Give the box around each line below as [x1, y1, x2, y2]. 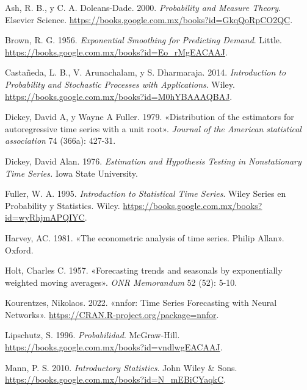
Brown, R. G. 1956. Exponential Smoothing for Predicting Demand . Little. [5, 34, 282, 46]
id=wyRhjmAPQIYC [5, 211, 85, 224]
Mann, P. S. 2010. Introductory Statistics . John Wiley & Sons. [5, 361, 237, 374]
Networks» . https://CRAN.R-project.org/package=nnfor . [5, 308, 219, 321]
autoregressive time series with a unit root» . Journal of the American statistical [5, 122, 302, 135]
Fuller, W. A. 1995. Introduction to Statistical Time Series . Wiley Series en [5, 187, 286, 200]
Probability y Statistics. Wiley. [5, 199, 120, 211]
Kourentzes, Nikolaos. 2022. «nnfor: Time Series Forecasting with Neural [5, 296, 277, 309]
